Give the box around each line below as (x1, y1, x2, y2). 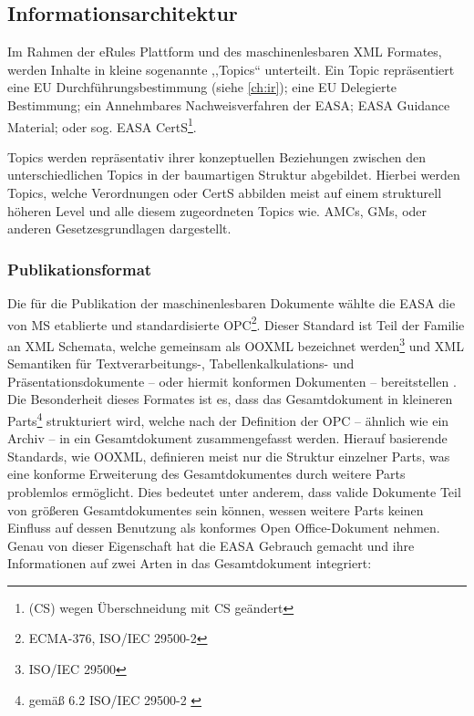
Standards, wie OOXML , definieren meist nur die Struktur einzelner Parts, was (7, 446, 450, 465)
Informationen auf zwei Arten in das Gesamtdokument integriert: (7, 554, 372, 573)
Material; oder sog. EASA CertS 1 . (7, 114, 197, 136)
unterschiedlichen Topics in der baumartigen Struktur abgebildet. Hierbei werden (7, 165, 460, 184)
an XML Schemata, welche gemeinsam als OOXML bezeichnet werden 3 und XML (7, 333, 464, 355)
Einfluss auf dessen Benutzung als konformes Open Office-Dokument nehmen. (7, 518, 440, 537)
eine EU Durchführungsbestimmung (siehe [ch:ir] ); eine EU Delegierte (7, 78, 397, 97)
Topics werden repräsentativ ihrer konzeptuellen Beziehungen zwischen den (7, 147, 427, 166)
